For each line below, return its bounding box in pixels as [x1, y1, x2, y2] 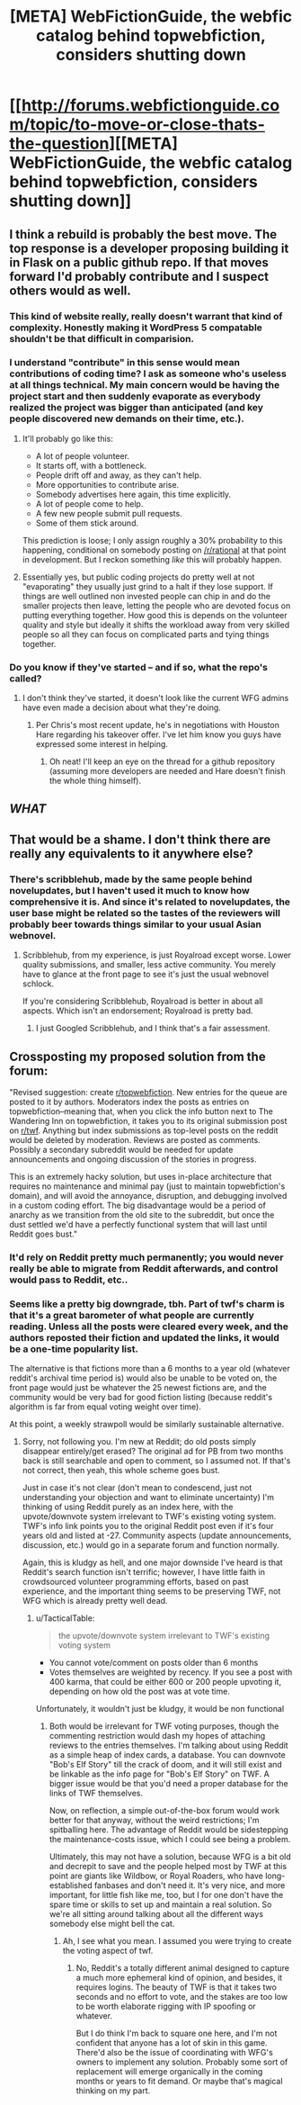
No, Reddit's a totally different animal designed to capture [75, 1963, 290, 1974]
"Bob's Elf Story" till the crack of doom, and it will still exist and [49, 1759, 283, 1770]
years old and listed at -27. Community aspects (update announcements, [22, 1530, 292, 1541]
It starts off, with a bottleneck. [35, 460, 146, 471]
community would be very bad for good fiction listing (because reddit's [9, 1392, 272, 1403]
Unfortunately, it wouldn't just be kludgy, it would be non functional [35, 1704, 285, 1714]
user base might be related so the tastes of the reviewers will [9, 906, 281, 919]
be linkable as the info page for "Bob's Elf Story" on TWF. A [49, 1768, 270, 1779]
